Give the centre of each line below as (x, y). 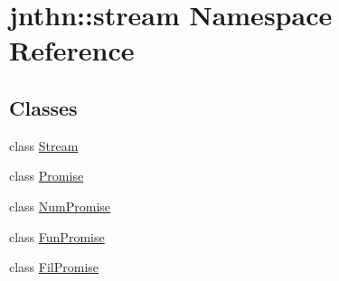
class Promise (47, 176)
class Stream (44, 145)
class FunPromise (57, 236)
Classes (43, 107)
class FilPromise (54, 267)
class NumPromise (60, 206)
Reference (72, 50)
